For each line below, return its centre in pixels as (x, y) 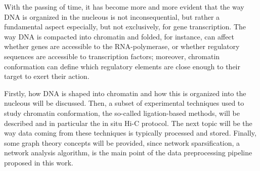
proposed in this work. (39, 162)
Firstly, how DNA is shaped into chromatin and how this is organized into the (125, 93)
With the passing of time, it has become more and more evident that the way (124, 7)
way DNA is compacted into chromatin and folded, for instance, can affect (119, 36)
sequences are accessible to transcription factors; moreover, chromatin (112, 56)
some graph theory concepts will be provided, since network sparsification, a (122, 142)
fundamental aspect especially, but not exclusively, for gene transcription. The (125, 27)
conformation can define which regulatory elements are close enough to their (122, 66)
